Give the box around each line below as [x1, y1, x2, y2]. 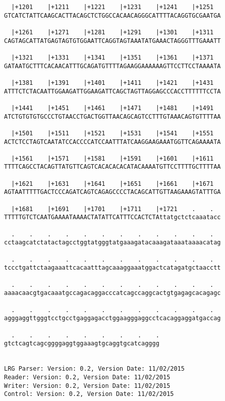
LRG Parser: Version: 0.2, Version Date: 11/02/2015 [4, 365, 185, 373]
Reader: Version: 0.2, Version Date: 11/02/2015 [4, 373, 171, 381]
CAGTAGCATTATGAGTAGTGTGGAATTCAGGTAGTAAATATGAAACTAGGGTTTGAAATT [4, 37, 221, 44]
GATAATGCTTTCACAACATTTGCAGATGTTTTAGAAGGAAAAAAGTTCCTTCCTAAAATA [4, 62, 221, 70]
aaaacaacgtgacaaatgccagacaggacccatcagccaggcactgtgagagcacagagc [4, 289, 221, 297]
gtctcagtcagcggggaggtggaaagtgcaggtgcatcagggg [4, 340, 159, 347]
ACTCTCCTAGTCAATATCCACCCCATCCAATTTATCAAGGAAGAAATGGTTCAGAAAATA [4, 138, 221, 145]
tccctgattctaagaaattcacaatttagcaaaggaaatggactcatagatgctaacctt [4, 264, 221, 272]
